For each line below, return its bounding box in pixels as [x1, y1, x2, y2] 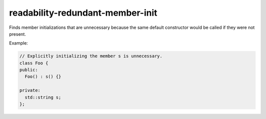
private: [19, 88, 41, 93]
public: [19, 67, 38, 73]
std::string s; [25, 95, 62, 100]
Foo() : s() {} [25, 74, 62, 79]
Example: [9, 40, 28, 46]
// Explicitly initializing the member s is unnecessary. [19, 53, 163, 59]
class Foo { [19, 60, 49, 66]
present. [9, 31, 27, 37]
